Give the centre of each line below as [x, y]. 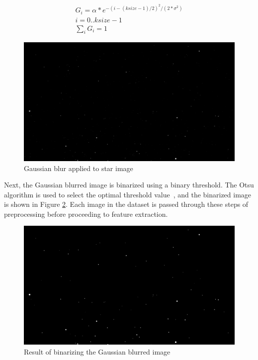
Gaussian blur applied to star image [79, 168]
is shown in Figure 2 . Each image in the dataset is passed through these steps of [126, 204]
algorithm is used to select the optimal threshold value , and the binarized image [128, 194]
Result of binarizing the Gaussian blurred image [97, 351]
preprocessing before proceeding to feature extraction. [86, 214]
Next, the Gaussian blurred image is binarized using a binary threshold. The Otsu [129, 185]
